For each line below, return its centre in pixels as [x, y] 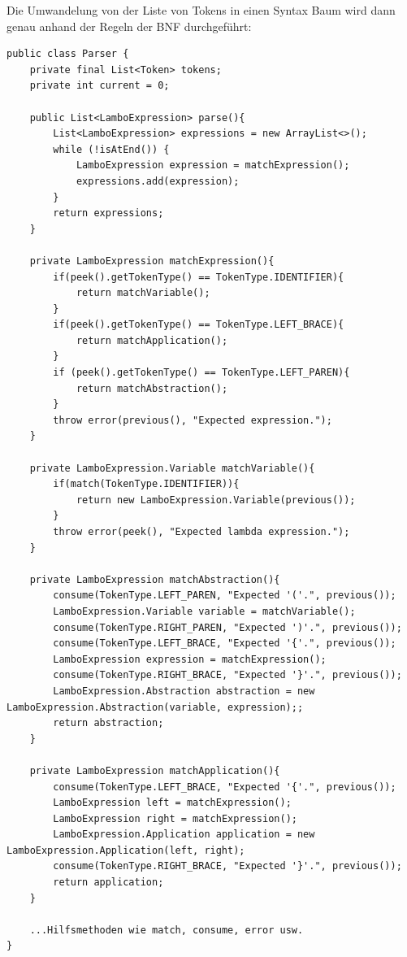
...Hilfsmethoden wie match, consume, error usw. [167, 930]
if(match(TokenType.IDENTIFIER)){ [146, 484]
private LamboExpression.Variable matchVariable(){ [172, 468]
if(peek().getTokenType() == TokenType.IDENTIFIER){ [199, 277]
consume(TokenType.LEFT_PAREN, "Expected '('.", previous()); [225, 596]
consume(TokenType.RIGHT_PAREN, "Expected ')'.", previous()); [227, 627]
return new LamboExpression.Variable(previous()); [216, 500]
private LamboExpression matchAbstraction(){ [155, 579]
